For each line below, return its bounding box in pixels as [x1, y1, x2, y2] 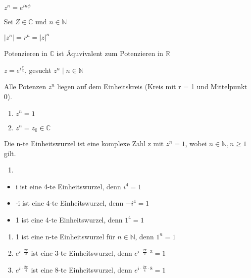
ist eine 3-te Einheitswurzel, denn [31, 248, 132, 258]
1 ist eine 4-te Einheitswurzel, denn [15, 214, 123, 224]
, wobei [185, 138, 207, 148]
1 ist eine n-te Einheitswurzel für [15, 231, 115, 241]
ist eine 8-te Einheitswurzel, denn [31, 264, 132, 275]
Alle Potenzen [4, 81, 46, 92]
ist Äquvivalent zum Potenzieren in [56, 48, 163, 58]
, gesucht [24, 64, 51, 75]
